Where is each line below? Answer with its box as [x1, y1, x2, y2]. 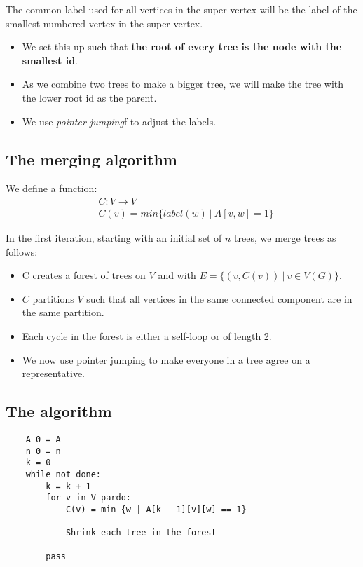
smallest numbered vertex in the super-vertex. [6, 15, 203, 30]
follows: [6, 244, 38, 259]
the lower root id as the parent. [22, 90, 157, 104]
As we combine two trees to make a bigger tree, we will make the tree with [22, 76, 344, 91]
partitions [32, 291, 74, 306]
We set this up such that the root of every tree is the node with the [22, 39, 342, 54]
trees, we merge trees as [234, 231, 336, 245]
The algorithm [6, 400, 112, 422]
